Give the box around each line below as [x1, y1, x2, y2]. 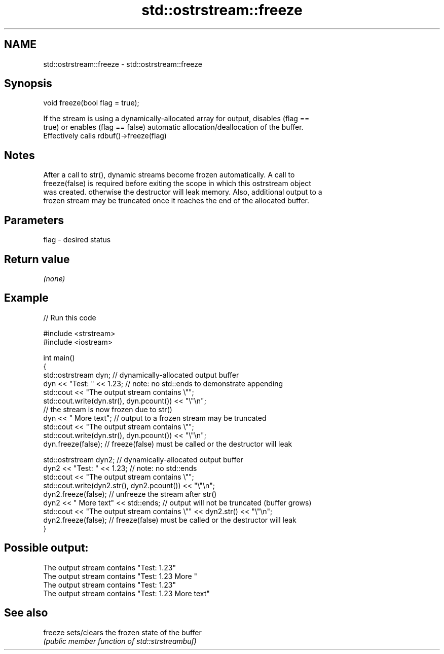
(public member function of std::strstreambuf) [43, 636, 197, 645]
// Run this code [43, 313, 96, 322]
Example [4, 292, 49, 305]
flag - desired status [43, 235, 111, 244]
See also [4, 606, 48, 620]
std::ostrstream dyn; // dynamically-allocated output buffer [43, 370, 239, 379]
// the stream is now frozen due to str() [43, 405, 172, 414]
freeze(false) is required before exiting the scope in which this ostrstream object [43, 179, 311, 188]
